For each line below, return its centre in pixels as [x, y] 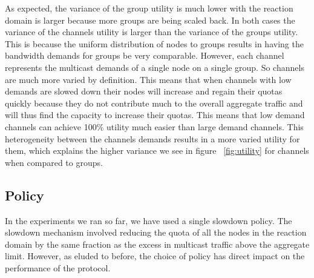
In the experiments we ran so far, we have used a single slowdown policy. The [149, 220]
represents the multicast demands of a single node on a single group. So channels [155, 67]
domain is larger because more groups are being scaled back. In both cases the [150, 20]
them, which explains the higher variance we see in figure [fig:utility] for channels [157, 151]
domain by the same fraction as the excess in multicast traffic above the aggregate [157, 244]
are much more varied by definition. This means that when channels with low [148, 79]
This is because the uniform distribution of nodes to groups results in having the [154, 43]
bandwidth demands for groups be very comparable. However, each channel [145, 55]
